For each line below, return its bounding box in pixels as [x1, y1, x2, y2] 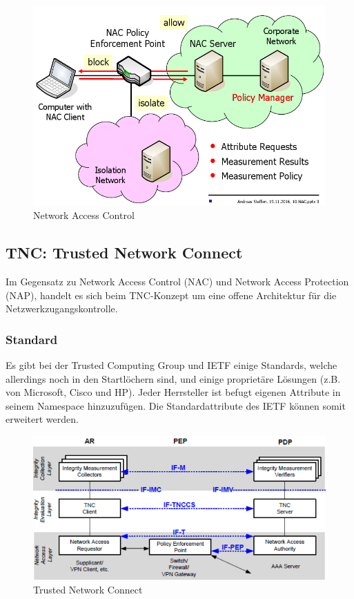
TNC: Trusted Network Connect [6, 242, 243, 263]
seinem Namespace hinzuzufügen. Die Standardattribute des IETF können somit [6, 398, 346, 412]
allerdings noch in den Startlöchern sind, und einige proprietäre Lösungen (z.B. [6, 371, 341, 386]
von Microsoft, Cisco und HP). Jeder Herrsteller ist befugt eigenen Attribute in [6, 385, 341, 399]
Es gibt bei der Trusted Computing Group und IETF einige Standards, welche [6, 358, 337, 372]
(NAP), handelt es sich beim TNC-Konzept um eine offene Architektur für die [6, 287, 337, 302]
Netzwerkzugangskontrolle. [6, 301, 118, 316]
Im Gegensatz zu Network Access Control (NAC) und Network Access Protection [6, 274, 349, 289]
